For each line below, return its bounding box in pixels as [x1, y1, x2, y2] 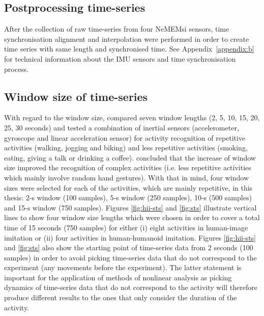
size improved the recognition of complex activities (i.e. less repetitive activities [4, 162, 251, 173]
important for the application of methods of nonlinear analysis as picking [4, 272, 232, 282]
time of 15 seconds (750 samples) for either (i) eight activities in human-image [4, 222, 248, 232]
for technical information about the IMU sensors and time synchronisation [4, 53, 236, 64]
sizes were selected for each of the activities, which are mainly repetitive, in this [4, 182, 253, 193]
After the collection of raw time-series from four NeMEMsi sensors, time [4, 23, 229, 34]
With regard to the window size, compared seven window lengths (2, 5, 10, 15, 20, [4, 112, 260, 123]
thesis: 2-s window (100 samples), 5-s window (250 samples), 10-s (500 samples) [4, 192, 252, 203]
